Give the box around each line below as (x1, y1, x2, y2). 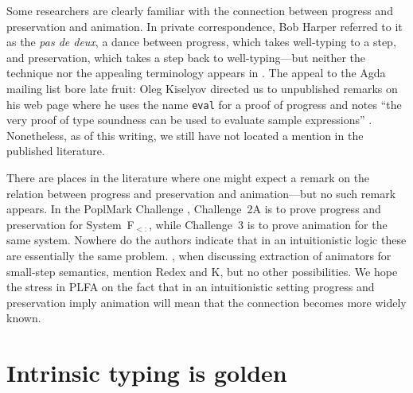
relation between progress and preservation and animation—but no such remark (6, 185, 396, 201)
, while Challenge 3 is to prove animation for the (149, 216, 388, 232)
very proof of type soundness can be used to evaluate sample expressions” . (6, 111, 372, 128)
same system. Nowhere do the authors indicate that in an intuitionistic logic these (6, 232, 407, 248)
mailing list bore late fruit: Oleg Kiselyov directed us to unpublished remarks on (6, 80, 398, 96)
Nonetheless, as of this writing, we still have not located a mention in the (6, 126, 364, 143)
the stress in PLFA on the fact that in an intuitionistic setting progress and (6, 278, 375, 295)
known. (6, 309, 41, 326)
